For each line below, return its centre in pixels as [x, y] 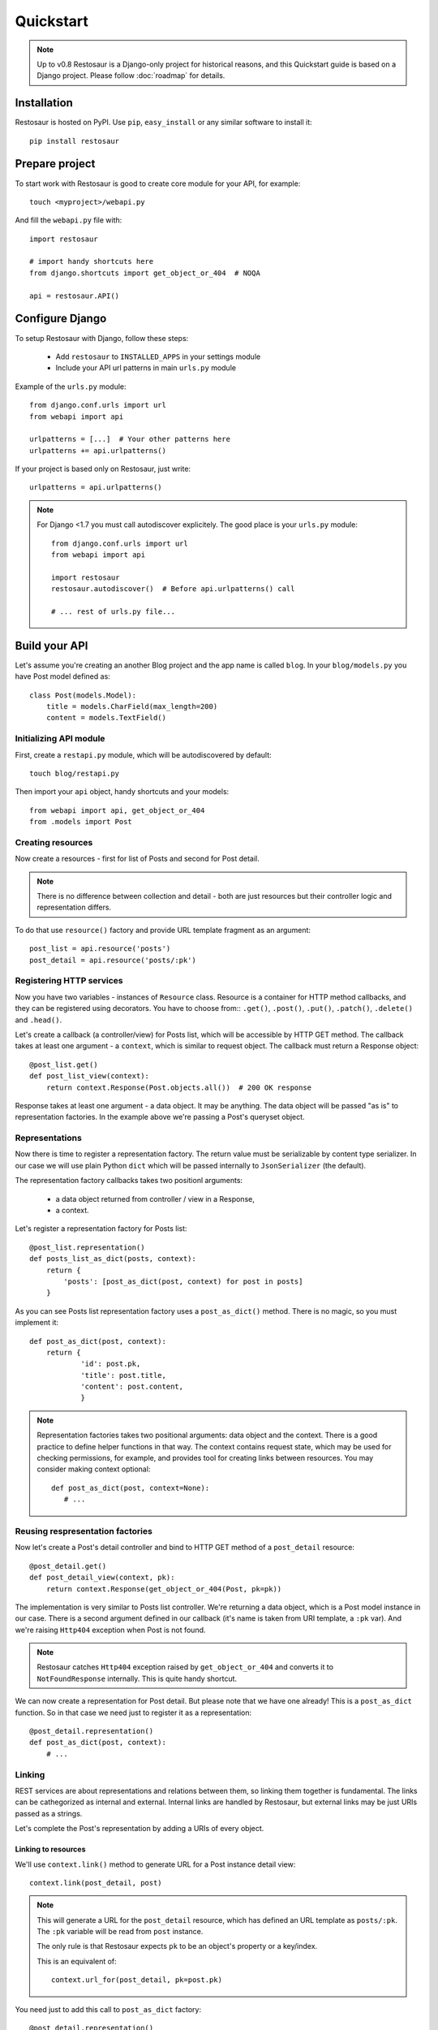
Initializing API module [60, 739]
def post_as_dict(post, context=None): [131, 1488]
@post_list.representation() [87, 1247]
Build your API [52, 646]
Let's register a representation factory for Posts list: [101, 1229]
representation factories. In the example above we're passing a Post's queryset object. [160, 1117]
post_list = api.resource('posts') [100, 949]
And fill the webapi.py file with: [69, 220]
